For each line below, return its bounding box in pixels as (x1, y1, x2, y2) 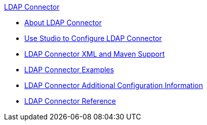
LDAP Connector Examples (24, 65, 114, 74)
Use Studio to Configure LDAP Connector (24, 34, 162, 43)
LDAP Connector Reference (24, 97, 116, 105)
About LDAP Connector (24, 18, 102, 27)
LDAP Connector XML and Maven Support (24, 50, 165, 58)
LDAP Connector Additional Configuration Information (24, 81, 203, 90)
